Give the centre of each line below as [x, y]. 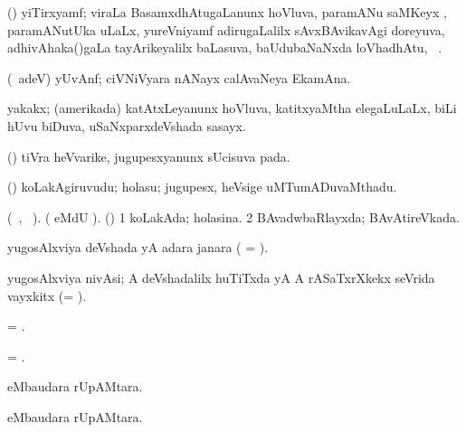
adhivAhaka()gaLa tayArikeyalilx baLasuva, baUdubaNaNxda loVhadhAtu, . [225, 47]
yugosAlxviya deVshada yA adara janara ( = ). [138, 247]
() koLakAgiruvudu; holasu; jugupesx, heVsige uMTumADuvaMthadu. [202, 187]
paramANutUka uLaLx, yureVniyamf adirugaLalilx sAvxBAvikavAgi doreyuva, [226, 29]
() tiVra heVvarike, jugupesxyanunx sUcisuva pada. [149, 156]
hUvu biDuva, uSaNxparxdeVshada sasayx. [127, 125]
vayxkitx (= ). [47, 295]
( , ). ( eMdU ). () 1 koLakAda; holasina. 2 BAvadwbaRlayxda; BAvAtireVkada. [233, 216]
